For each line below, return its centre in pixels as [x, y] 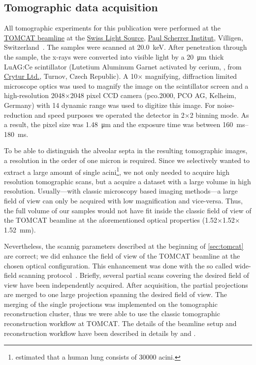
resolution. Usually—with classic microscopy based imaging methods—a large [121, 191]
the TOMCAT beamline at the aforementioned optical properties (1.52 [111, 220]
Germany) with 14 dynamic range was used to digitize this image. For [110, 105]
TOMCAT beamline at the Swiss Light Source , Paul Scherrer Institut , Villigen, [124, 37]
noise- [226, 105]
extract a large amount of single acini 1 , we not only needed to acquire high [117, 171]
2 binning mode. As [219, 115]
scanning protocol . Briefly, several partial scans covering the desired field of [134, 275]
